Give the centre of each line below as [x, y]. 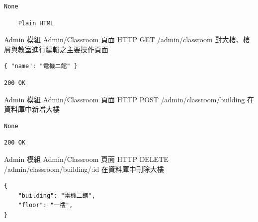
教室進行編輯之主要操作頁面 [63, 49]
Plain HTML [36, 23]
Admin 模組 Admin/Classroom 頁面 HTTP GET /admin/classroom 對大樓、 [124, 39]
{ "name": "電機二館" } [41, 66]
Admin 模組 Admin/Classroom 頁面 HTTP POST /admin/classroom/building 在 [129, 99]
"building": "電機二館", [57, 195]
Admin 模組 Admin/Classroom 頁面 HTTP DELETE [86, 159]
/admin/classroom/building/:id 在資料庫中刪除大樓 [84, 169]
